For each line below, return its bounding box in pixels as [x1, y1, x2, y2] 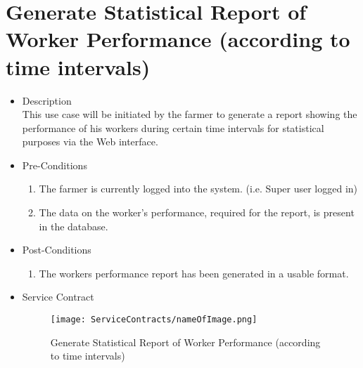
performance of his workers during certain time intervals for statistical [22, 120, 324, 135]
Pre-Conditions [22, 157, 87, 172]
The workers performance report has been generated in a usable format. [39, 265, 349, 280]
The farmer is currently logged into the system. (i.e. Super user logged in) [39, 181, 358, 196]
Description [22, 93, 72, 107]
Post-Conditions [22, 242, 91, 257]
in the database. [39, 218, 108, 233]
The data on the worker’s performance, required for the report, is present [39, 205, 355, 220]
